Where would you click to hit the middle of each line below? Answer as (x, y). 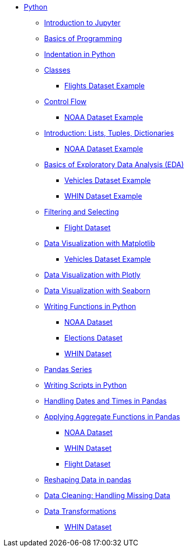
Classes (57, 70)
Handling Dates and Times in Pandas (105, 401)
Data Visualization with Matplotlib (100, 243)
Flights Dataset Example (105, 86)
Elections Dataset (93, 338)
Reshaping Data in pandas (88, 480)
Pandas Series (68, 369)
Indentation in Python (80, 54)
